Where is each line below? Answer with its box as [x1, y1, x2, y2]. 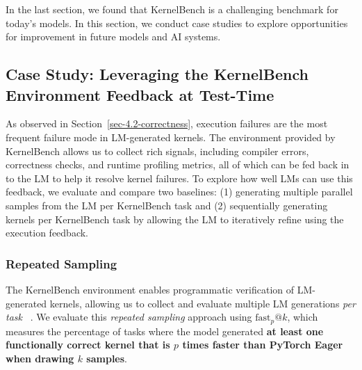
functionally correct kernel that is [6, 337, 170, 352]
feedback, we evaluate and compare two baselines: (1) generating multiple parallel [6, 184, 353, 199]
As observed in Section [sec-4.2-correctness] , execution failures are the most [6, 116, 328, 131]
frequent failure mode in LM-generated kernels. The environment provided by [6, 129, 336, 144]
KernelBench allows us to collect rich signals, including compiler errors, [6, 143, 309, 158]
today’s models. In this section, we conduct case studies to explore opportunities [6, 15, 348, 30]
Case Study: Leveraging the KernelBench [6, 63, 308, 85]
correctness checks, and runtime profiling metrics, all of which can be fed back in [6, 157, 349, 172]
